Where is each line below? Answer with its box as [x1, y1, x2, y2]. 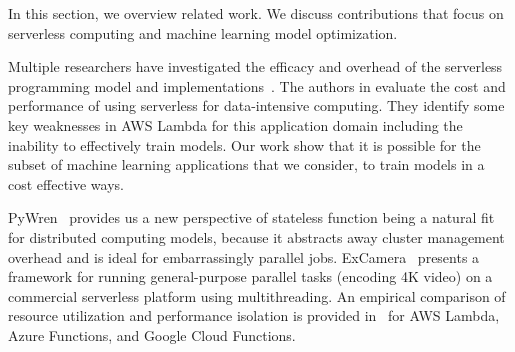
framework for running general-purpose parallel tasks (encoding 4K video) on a [8, 266, 493, 287]
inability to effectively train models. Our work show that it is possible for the [8, 134, 481, 155]
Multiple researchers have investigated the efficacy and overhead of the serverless [8, 56, 503, 77]
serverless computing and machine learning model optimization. [8, 22, 398, 43]
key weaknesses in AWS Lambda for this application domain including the [8, 114, 463, 135]
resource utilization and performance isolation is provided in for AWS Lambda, [8, 305, 500, 326]
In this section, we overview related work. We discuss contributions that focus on [8, 3, 504, 23]
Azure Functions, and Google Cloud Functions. [8, 324, 296, 345]
